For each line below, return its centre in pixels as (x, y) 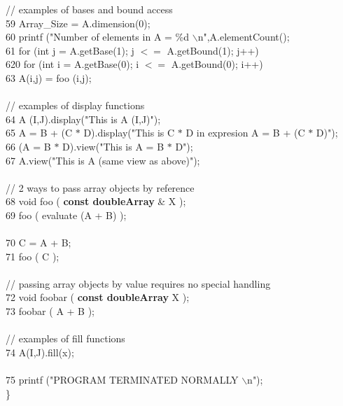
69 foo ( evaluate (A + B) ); (66, 215)
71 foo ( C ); (33, 256)
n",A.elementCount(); (244, 37)
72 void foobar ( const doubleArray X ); (98, 297)
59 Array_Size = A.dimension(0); (78, 23)
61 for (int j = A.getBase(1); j (70, 50)
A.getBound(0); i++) (217, 64)
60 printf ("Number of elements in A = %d (98, 37)
